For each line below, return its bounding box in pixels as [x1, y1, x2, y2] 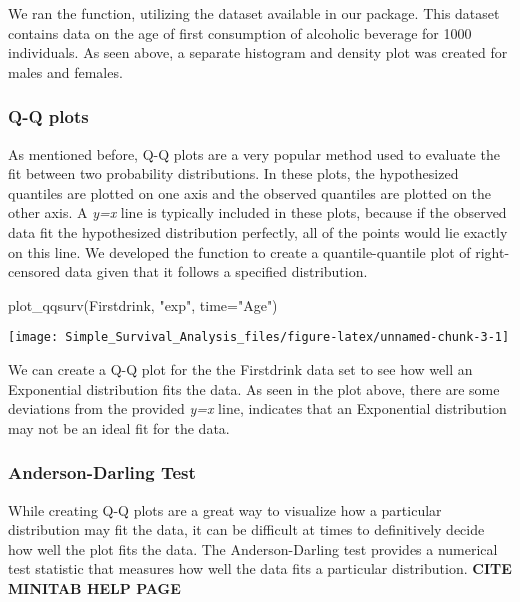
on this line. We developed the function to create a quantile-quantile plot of [8, 241, 471, 262]
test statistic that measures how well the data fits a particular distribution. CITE [8, 558, 512, 579]
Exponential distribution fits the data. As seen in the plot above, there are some [8, 378, 500, 399]
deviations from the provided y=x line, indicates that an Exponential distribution [8, 398, 507, 419]
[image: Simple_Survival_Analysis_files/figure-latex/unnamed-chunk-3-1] [8, 330, 510, 345]
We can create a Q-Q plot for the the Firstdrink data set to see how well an [8, 359, 473, 379]
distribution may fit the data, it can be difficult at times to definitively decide [8, 519, 485, 540]
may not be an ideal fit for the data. [8, 417, 230, 438]
